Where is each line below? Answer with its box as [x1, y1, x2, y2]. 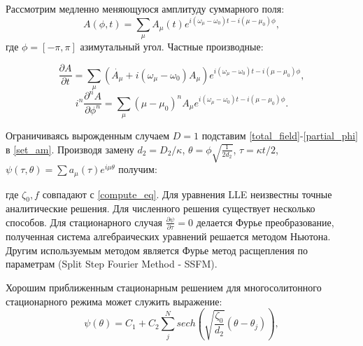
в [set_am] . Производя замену [6, 141, 134, 156]
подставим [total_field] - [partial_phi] [201, 128, 358, 143]
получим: [118, 162, 157, 177]
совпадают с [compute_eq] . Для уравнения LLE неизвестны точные [42, 186, 332, 201]
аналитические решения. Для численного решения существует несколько [6, 201, 315, 216]
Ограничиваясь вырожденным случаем [6, 128, 170, 143]
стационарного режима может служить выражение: [6, 293, 222, 308]
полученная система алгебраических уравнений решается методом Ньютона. [6, 229, 331, 244]
